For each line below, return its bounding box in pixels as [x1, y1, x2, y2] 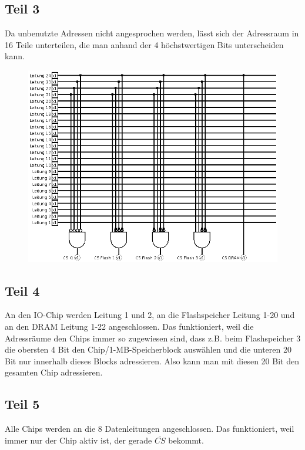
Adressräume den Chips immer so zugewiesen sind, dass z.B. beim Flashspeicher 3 [5, 331, 301, 344]
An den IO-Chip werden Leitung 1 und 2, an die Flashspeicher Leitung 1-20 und [5, 309, 295, 321]
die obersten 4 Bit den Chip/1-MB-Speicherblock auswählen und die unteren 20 [5, 343, 291, 356]
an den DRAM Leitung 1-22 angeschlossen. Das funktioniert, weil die [5, 320, 254, 332]
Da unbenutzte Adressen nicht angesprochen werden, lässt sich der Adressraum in [5, 27, 299, 39]
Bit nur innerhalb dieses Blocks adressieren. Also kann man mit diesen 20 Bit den [5, 354, 299, 367]
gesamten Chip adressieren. [5, 366, 103, 378]
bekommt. [168, 434, 204, 446]
